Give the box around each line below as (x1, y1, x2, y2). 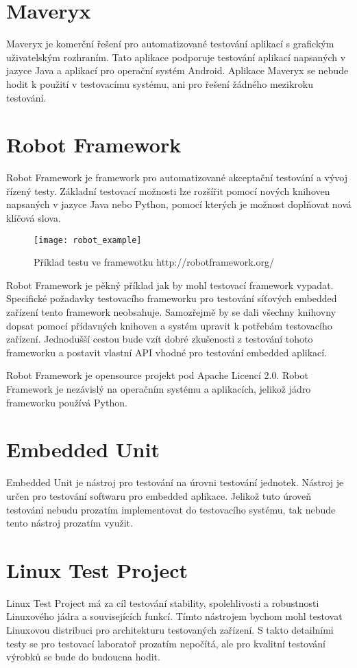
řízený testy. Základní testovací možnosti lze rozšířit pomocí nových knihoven (6, 183, 330, 198)
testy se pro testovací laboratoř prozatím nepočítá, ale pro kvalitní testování (6, 636, 325, 650)
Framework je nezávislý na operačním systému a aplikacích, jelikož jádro (6, 382, 311, 395)
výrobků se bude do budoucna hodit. (6, 649, 160, 664)
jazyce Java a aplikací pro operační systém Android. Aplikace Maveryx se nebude (6, 63, 349, 78)
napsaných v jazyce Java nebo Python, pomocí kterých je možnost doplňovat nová (6, 197, 352, 211)
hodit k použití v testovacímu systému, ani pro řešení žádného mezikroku (6, 76, 314, 91)
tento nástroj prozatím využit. (6, 516, 133, 530)
